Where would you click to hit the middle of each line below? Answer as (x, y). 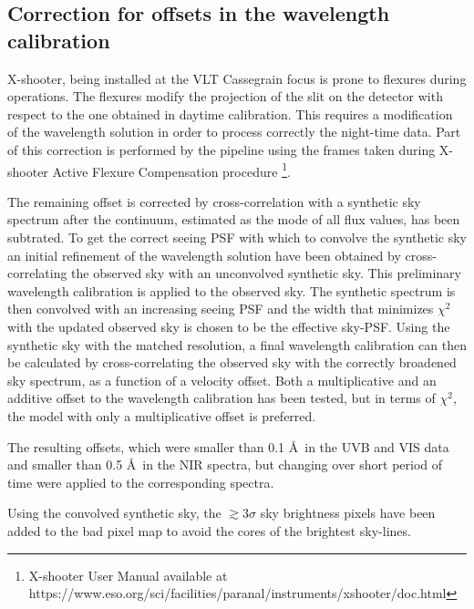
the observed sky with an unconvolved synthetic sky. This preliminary (266, 273)
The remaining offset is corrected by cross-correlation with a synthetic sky (214, 201)
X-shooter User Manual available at (128, 575)
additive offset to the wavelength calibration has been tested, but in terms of (222, 398)
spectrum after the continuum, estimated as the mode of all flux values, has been (234, 219)
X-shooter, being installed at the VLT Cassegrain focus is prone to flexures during (237, 78)
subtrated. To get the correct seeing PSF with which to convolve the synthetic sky (237, 237)
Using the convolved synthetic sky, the (114, 513)
